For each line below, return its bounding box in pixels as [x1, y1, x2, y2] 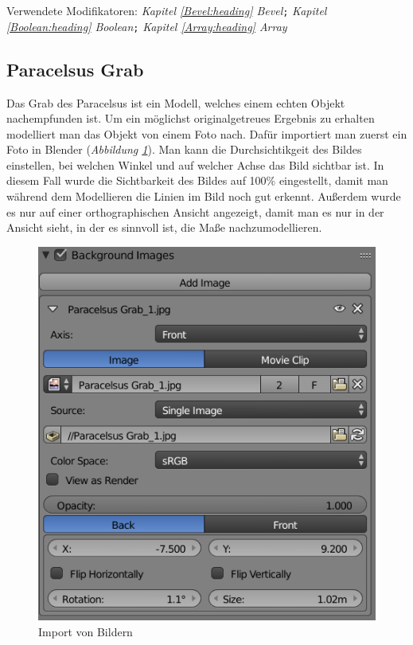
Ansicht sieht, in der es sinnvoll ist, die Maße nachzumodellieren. [6, 219, 322, 236]
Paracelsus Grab [6, 57, 144, 81]
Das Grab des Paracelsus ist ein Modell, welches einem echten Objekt [6, 94, 345, 111]
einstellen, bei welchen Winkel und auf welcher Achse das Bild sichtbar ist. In [6, 156, 384, 173]
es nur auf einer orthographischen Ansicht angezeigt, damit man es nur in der [6, 203, 384, 220]
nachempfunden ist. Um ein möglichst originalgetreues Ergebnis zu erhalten [6, 110, 375, 127]
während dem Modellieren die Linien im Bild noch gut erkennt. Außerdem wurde [6, 188, 401, 205]
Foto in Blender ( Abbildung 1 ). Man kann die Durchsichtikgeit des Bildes [6, 141, 362, 158]
